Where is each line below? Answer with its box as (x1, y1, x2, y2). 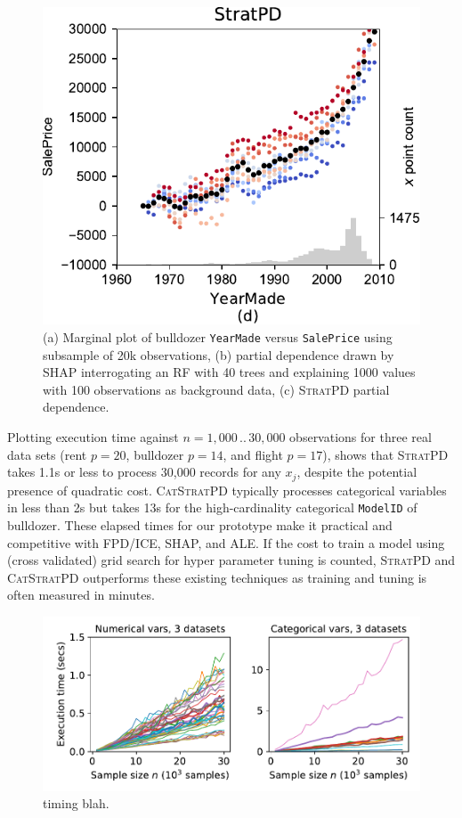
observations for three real (289, 428, 432, 446)
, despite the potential (296, 462, 417, 481)
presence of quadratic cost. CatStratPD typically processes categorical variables (7, 480, 447, 499)
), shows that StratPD (322, 445, 449, 463)
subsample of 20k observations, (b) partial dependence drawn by (43, 345, 394, 364)
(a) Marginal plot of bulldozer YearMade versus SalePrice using (43, 328, 393, 347)
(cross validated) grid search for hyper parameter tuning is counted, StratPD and (7, 551, 456, 569)
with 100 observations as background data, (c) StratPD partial (43, 380, 390, 398)
